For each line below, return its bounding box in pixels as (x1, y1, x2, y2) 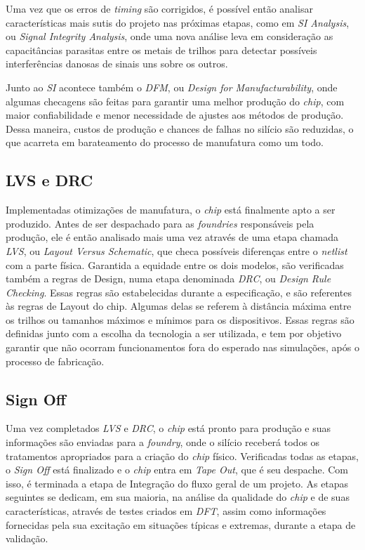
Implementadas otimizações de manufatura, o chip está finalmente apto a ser (6, 202, 336, 217)
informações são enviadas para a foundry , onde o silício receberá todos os (6, 435, 320, 450)
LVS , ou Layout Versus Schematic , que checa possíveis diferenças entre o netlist (6, 243, 347, 258)
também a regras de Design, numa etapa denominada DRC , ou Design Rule (6, 271, 331, 286)
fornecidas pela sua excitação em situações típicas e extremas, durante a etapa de (6, 517, 356, 532)
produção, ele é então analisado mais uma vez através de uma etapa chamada (6, 230, 338, 244)
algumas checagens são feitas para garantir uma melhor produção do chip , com (6, 93, 345, 108)
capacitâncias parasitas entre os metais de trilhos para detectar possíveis (6, 42, 317, 57)
